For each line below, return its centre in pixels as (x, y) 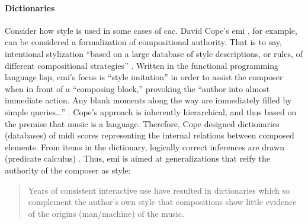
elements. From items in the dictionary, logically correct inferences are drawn (145, 146)
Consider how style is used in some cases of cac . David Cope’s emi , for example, (151, 30)
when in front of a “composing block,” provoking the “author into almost (137, 88)
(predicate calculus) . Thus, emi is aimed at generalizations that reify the (138, 158)
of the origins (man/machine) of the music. (106, 213)
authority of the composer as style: (68, 170)
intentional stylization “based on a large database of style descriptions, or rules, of (154, 53)
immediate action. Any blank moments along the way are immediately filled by (148, 100)
